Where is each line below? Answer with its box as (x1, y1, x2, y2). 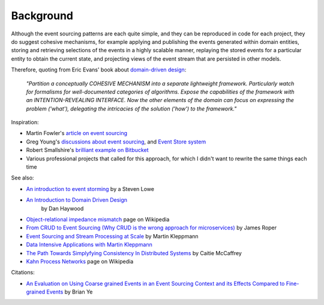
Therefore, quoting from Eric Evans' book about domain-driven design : (11, 66, 187, 73)
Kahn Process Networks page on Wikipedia (26, 258, 134, 265)
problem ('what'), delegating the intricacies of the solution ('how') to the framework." (26, 105, 237, 112)
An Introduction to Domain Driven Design (26, 196, 128, 204)
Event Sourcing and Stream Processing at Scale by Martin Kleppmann (26, 232, 199, 240)
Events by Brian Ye (46, 288, 93, 295)
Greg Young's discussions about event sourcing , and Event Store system (26, 138, 206, 145)
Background (11, 9, 73, 22)
